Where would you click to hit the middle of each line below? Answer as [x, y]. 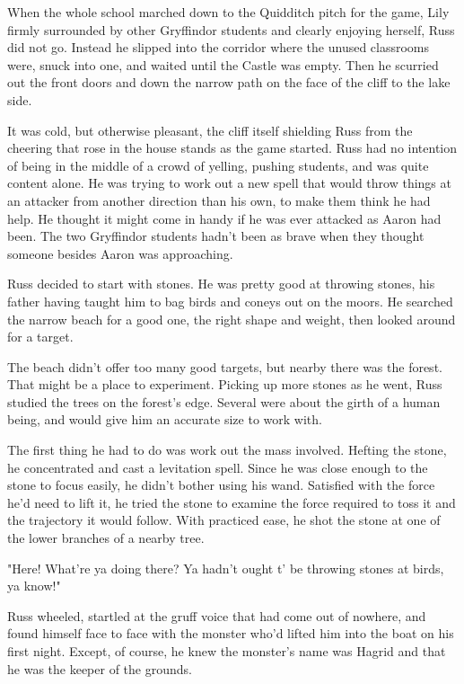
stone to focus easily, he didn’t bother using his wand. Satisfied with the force [221, 485]
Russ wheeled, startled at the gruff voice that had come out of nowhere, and [217, 615]
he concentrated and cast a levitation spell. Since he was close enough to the [218, 467]
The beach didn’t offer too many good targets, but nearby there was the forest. [225, 366]
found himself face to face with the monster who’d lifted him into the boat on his [231, 633]
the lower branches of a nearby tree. [106, 538]
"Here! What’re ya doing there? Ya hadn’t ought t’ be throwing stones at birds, [226, 568]
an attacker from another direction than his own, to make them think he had [219, 200]
